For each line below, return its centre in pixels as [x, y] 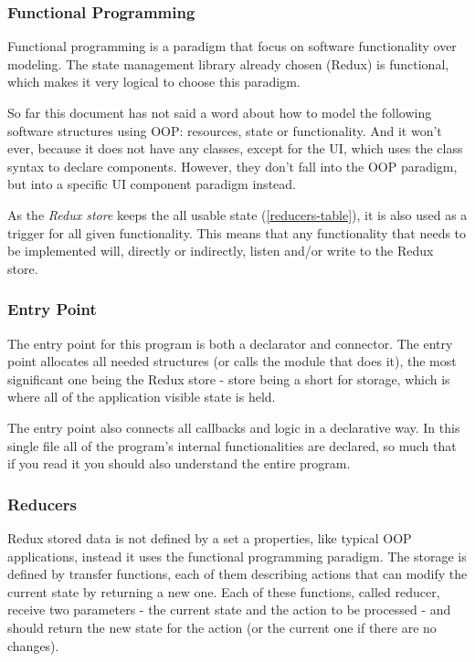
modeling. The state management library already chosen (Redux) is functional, [228, 63]
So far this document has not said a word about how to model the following [220, 112]
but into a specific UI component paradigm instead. [152, 184]
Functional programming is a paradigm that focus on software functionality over [232, 46]
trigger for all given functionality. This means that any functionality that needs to [237, 232]
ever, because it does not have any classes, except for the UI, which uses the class [235, 148]
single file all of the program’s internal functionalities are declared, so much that [232, 445]
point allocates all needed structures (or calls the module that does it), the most [232, 361]
